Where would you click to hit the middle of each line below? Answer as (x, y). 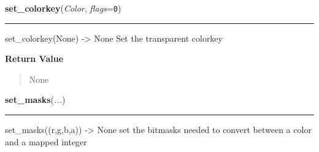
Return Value (34, 59)
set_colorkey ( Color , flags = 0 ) (63, 8)
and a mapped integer (46, 141)
